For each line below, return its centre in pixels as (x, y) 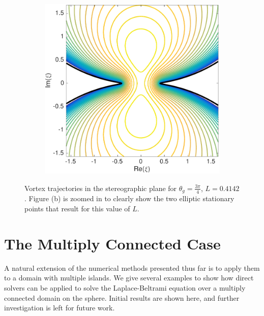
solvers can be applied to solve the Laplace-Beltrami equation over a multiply (125, 287)
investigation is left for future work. (60, 308)
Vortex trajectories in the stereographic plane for (101, 188)
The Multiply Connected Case (112, 243)
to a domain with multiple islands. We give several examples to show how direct (129, 278)
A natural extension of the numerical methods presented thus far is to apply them (132, 267)
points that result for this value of (77, 209)
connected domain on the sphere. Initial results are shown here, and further (122, 297)
